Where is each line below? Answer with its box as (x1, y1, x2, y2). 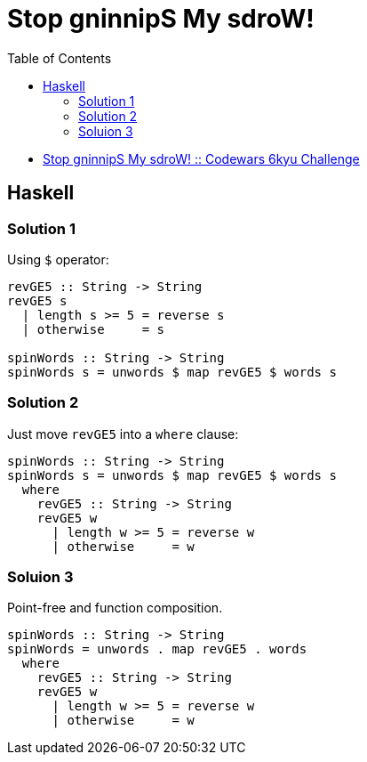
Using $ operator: (7, 251, 109, 267)
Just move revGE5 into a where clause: (7, 426, 239, 442)
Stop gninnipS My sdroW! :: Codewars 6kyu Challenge (43, 150, 360, 166)
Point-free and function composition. (7, 600, 223, 616)
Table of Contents (7, 50, 112, 66)
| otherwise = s (21, 321, 165, 336)
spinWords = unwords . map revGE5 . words (7, 642, 307, 657)
